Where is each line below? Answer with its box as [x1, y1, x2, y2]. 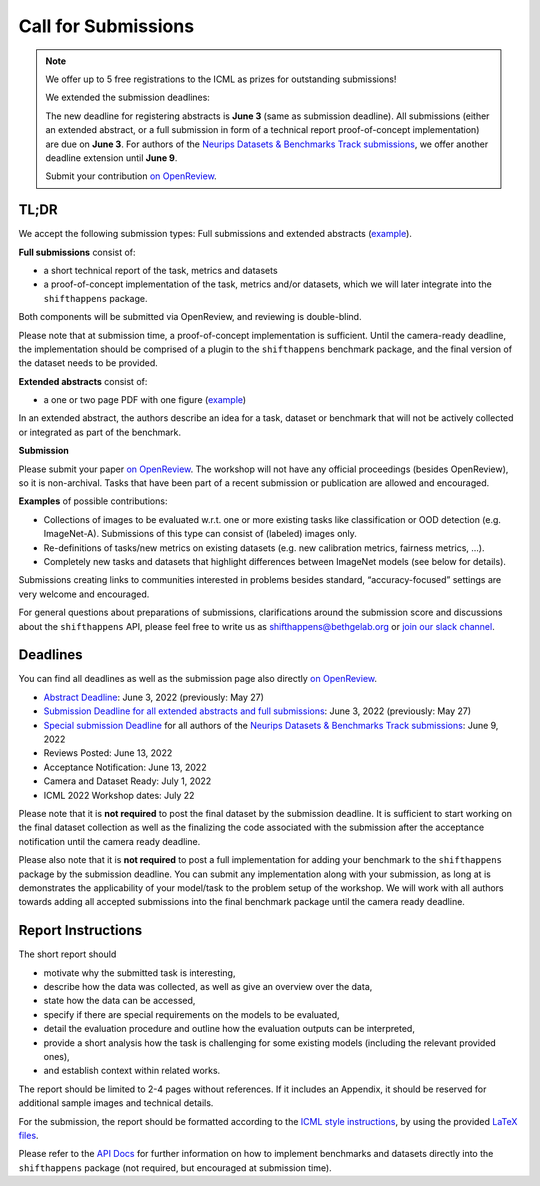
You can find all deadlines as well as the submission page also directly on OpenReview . [18, 673, 378, 685]
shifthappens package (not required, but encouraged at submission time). [18, 1161, 332, 1174]
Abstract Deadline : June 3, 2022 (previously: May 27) [43, 691, 265, 703]
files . [18, 1129, 39, 1141]
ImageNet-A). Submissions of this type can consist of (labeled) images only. [43, 528, 357, 540]
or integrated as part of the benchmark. [18, 426, 182, 438]
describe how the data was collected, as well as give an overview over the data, [43, 981, 373, 993]
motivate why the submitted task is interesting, [43, 966, 236, 979]
